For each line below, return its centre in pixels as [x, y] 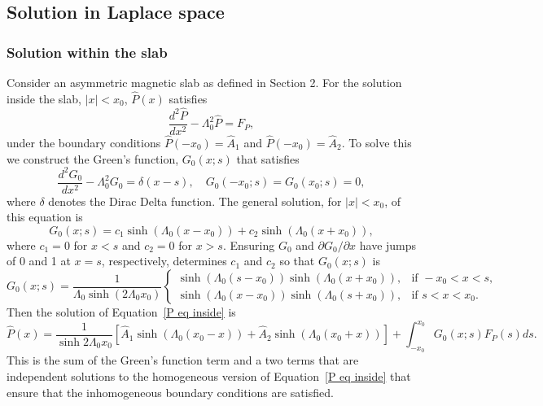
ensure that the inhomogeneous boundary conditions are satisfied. [170, 392]
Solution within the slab [87, 52]
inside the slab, [44, 98]
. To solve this [377, 142]
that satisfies [268, 158]
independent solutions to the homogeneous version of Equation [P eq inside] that [209, 375]
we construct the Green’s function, [93, 158]
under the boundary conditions [84, 142]
